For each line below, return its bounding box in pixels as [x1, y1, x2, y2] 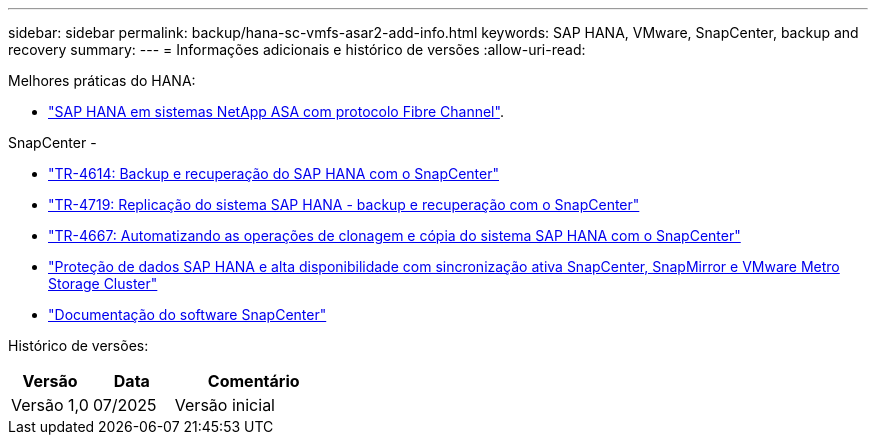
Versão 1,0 [11, 395, 89, 415]
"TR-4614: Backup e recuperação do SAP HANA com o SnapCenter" [48, 165, 500, 182]
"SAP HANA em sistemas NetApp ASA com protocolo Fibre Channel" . [48, 103, 504, 120]
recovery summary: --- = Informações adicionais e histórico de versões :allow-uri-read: [8, 41, 586, 58]
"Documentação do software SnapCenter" [48, 306, 327, 323]
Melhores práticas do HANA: [8, 72, 196, 89]
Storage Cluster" [48, 275, 158, 292]
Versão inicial [174, 395, 275, 415]
